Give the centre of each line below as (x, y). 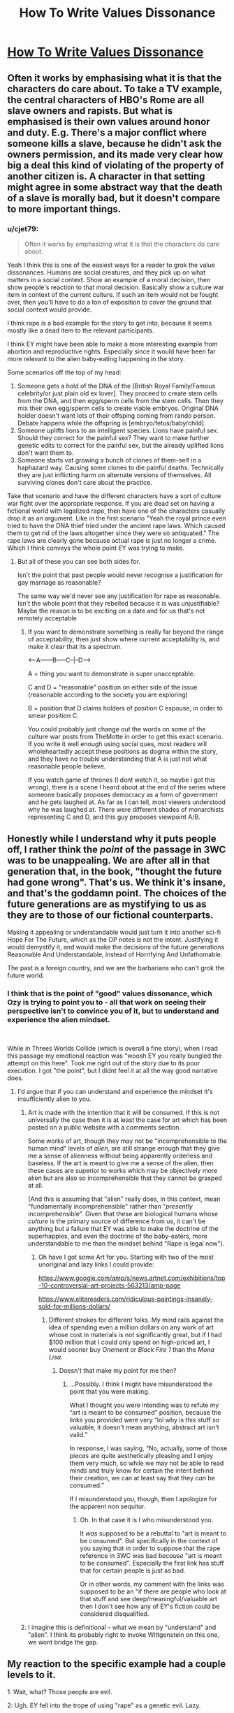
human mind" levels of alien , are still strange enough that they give (124, 1148)
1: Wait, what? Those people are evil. (60, 1691)
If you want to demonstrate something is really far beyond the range (126, 632)
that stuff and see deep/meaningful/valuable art (149, 1598)
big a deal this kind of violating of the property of (116, 165)
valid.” (79, 1434)
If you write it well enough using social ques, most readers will (117, 744)
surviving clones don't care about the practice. (85, 482)
